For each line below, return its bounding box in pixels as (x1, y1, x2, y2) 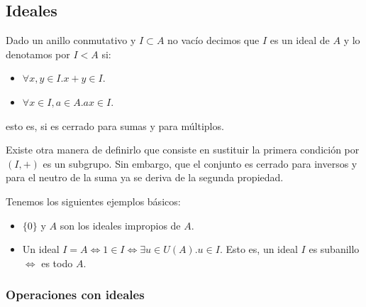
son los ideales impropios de (60, 217, 181, 232)
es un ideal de (270, 33, 330, 48)
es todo (41, 255, 73, 270)
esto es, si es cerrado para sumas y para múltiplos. (6, 118, 224, 133)
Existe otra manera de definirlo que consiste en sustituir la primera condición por (6, 142, 360, 157)
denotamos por (6, 46, 70, 61)
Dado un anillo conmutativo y (6, 33, 136, 48)
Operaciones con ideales (6, 286, 145, 303)
